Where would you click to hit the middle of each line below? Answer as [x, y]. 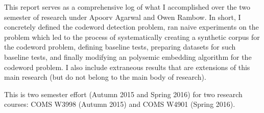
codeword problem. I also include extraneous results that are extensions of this [127, 67]
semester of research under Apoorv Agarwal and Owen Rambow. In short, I [123, 17]
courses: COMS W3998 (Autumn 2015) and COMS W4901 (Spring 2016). [120, 104]
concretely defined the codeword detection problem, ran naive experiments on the [131, 27]
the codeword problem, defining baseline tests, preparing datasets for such [120, 47]
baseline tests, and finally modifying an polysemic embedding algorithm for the [128, 56]
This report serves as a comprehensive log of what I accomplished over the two [127, 7]
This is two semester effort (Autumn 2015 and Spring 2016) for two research [123, 94]
